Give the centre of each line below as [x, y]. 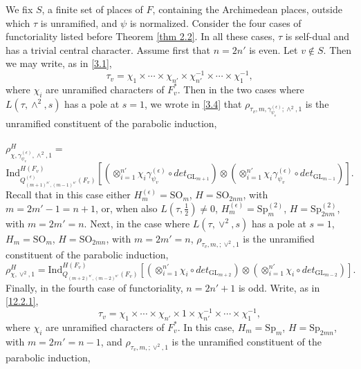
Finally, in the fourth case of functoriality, [94, 287]
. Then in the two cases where [241, 89]
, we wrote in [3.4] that [193, 103]
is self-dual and [317, 36]
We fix [19, 9]
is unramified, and [79, 22]
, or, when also [126, 208]
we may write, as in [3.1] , [59, 63]
